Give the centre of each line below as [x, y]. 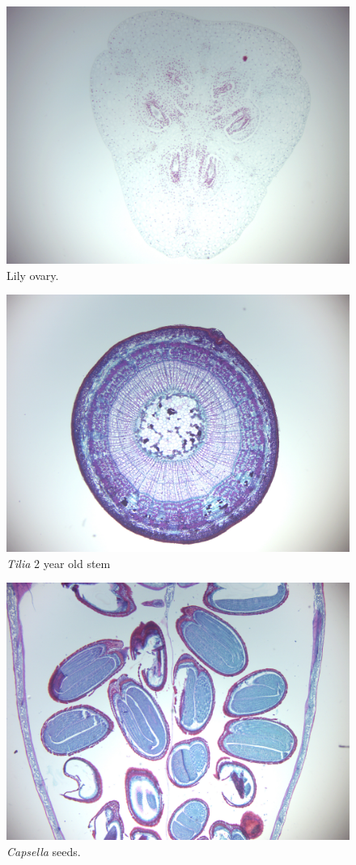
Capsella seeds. [44, 851]
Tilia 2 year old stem [59, 563]
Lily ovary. [33, 275]
